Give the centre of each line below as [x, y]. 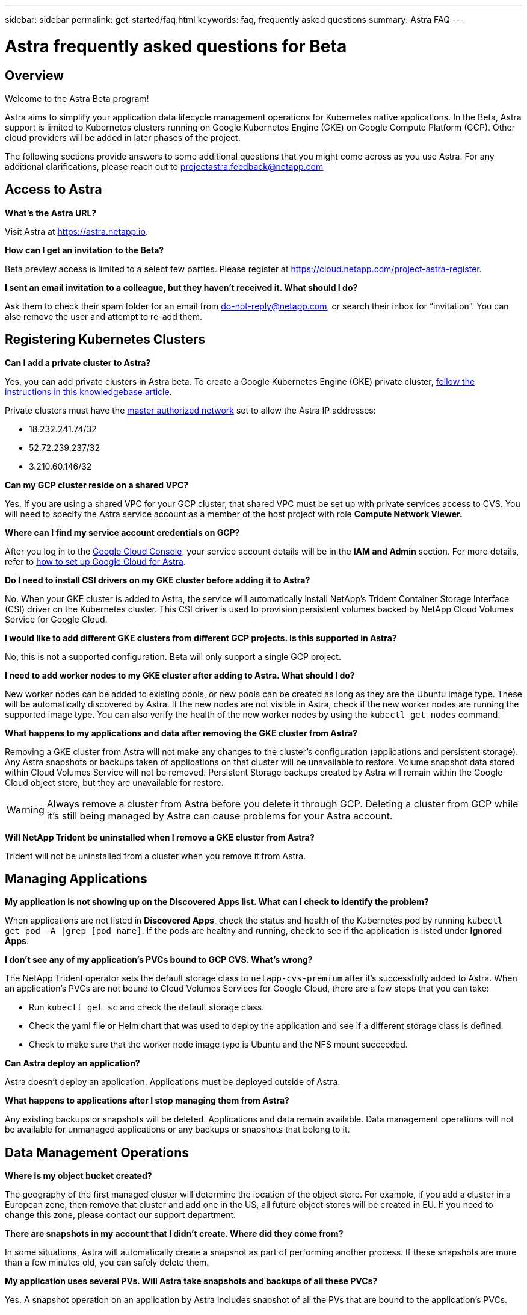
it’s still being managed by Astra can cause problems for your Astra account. [220, 816]
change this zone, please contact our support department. [121, 1215]
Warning [26, 810]
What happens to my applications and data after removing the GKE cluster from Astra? [181, 733]
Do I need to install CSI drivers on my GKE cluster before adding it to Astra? [158, 580]
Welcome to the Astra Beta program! [77, 98]
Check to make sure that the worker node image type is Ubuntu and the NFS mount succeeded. [218, 1045]
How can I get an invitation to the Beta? [85, 250]
